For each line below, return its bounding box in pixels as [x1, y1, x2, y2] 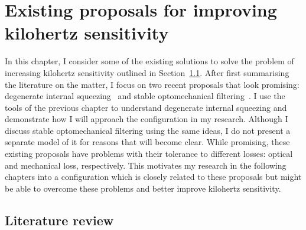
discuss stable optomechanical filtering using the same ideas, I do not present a [5, 124, 291, 136]
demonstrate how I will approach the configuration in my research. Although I [5, 113, 288, 125]
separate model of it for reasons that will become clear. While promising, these [5, 136, 290, 148]
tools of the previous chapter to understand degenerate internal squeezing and [5, 101, 287, 113]
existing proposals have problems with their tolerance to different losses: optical [5, 147, 293, 160]
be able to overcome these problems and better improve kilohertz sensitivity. [5, 182, 281, 194]
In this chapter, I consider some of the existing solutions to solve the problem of [5, 55, 294, 67]
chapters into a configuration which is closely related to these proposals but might [5, 170, 302, 183]
